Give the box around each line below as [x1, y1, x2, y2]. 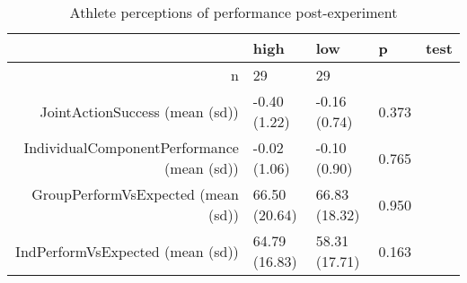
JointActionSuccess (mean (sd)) [40, 100, 239, 122]
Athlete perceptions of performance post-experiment [69, 2, 398, 22]
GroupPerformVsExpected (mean [31, 184, 239, 204]
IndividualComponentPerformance [23, 137, 239, 158]
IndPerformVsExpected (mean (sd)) [15, 240, 239, 262]
